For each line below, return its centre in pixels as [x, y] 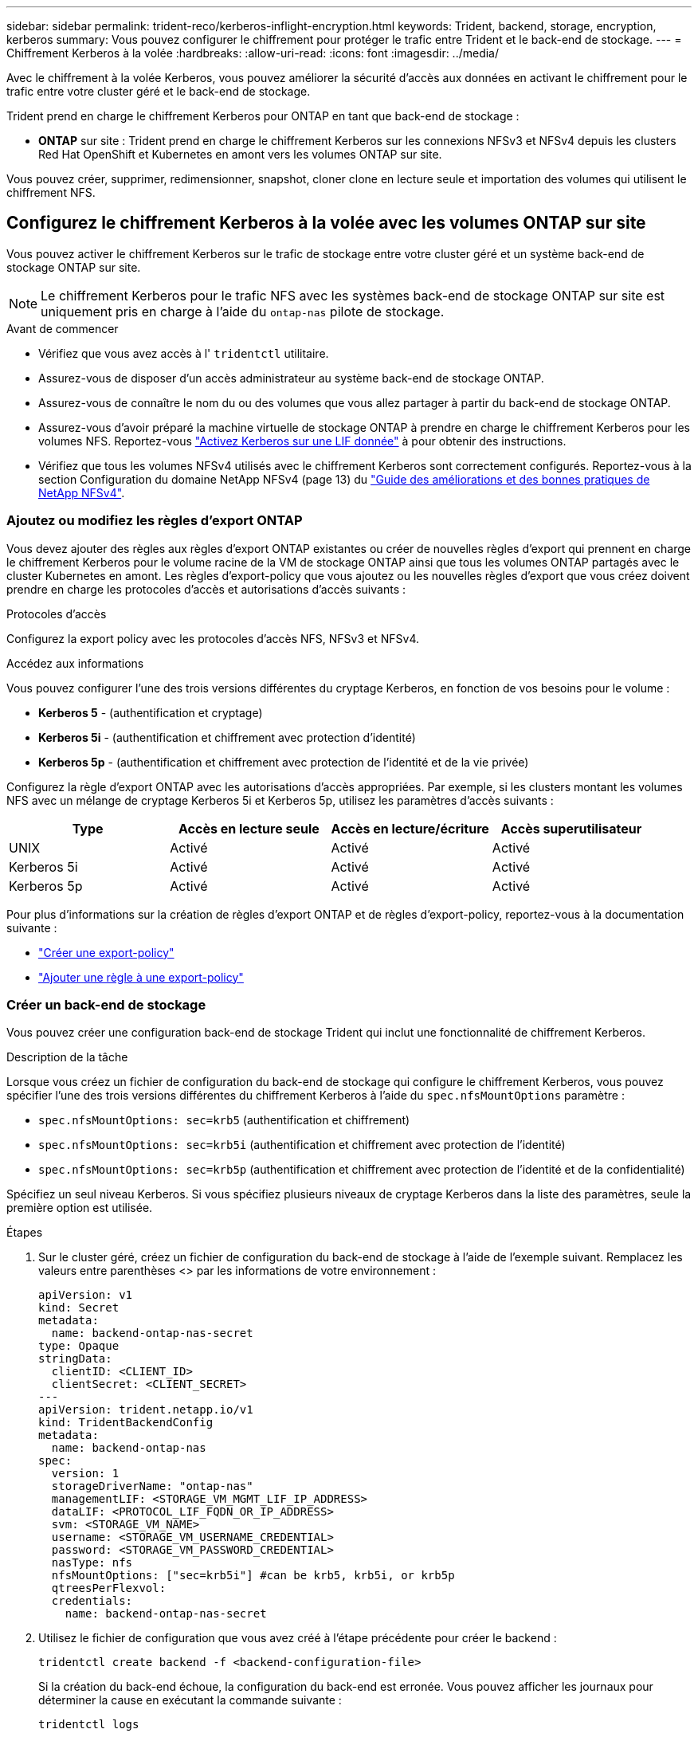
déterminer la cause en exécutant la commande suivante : [190, 1700]
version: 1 [85, 1474]
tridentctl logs [89, 1725]
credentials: [92, 1601]
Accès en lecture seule [249, 828]
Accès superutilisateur [571, 828]
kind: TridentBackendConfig [126, 1423]
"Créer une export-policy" [106, 952]
